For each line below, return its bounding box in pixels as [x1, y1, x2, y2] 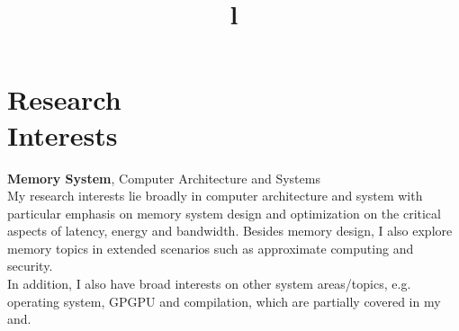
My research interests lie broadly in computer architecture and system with [7, 186, 423, 205]
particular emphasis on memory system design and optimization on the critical [7, 203, 441, 222]
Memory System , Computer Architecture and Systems [7, 168, 320, 187]
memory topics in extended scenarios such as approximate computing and [7, 238, 414, 257]
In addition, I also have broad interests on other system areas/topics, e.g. [7, 274, 411, 293]
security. [7, 256, 53, 275]
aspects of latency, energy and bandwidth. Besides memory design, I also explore [7, 221, 453, 240]
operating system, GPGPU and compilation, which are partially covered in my [7, 291, 441, 310]
